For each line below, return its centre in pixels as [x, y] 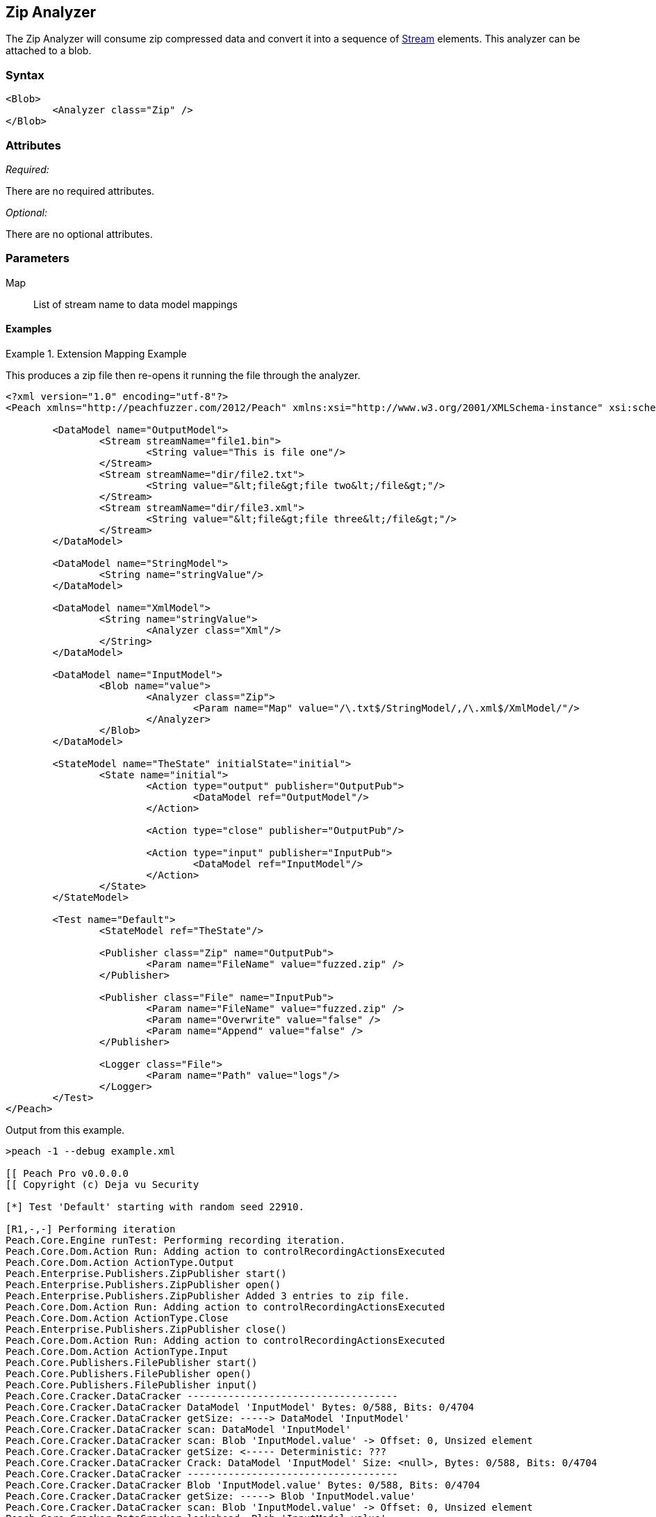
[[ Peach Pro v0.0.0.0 [67, 1173]
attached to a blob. [49, 51]
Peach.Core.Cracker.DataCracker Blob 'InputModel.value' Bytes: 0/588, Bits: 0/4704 [243, 1485]
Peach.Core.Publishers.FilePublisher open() [129, 1373]
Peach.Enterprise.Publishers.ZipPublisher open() [143, 1284]
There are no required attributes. [80, 191]
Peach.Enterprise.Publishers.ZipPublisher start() [146, 1273]
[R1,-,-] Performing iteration [91, 1229]
